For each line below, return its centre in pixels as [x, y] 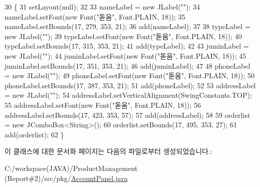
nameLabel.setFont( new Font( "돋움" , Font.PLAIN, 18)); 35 [95, 16]
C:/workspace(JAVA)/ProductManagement [71, 168]
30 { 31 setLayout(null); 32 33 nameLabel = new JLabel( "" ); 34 [102, 7]
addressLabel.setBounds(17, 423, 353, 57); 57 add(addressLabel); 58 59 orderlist [127, 115]
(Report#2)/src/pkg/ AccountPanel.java [66, 178]
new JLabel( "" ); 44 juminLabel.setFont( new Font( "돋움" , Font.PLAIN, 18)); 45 [125, 55]
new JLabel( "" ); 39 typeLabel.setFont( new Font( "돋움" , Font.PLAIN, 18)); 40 [123, 36]
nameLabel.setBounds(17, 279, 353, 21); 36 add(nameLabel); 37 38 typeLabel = [127, 26]
